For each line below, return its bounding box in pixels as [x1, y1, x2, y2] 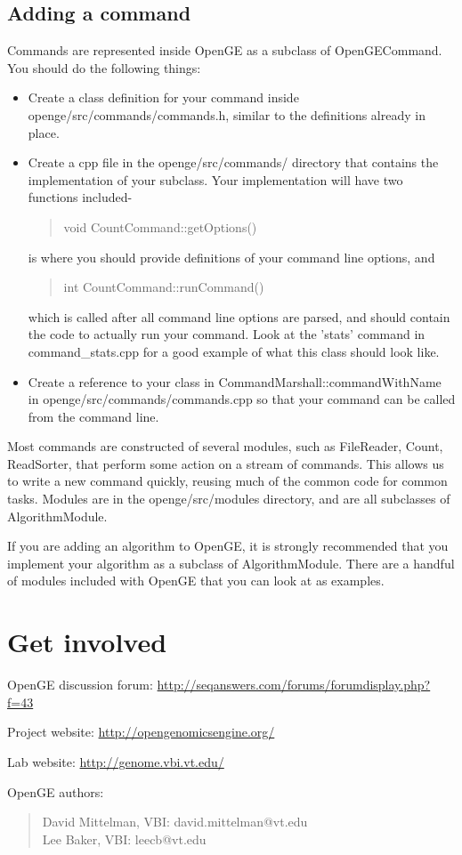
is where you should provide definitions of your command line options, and [28, 247, 435, 266]
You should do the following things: [7, 58, 201, 77]
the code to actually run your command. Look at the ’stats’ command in [28, 325, 426, 343]
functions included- [28, 188, 133, 206]
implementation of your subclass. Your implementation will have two [28, 170, 403, 189]
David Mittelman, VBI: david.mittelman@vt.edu [42, 812, 308, 831]
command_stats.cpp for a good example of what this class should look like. [28, 342, 440, 360]
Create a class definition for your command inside [28, 88, 299, 107]
